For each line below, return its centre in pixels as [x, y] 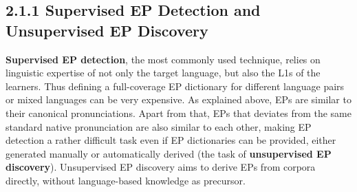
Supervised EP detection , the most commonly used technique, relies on [163, 59]
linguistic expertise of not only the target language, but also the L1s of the [163, 73]
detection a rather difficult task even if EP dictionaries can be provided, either [171, 140]
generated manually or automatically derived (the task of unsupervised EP [169, 153]
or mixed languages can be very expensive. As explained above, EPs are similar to [178, 99]
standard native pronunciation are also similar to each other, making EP [159, 126]
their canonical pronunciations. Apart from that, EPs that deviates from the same [178, 113]
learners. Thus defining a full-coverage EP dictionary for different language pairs [175, 86]
